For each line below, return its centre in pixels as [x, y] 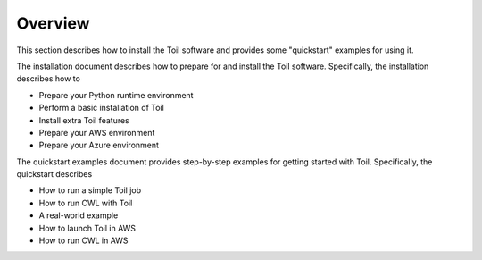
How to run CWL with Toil [86, 203]
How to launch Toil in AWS [87, 228]
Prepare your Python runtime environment [116, 95]
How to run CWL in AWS [83, 240]
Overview [53, 23]
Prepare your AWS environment [97, 132]
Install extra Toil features [84, 120]
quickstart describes [54, 174]
